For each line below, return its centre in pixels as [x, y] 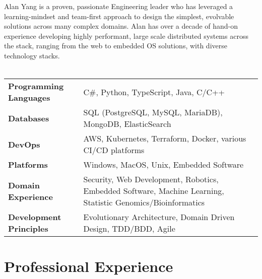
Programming [36, 86]
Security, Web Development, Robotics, [151, 179]
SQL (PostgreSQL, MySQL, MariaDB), [153, 112]
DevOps [24, 144]
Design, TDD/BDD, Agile [129, 229]
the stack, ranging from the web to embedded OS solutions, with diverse [116, 46]
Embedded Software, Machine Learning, [154, 191]
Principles [28, 229]
